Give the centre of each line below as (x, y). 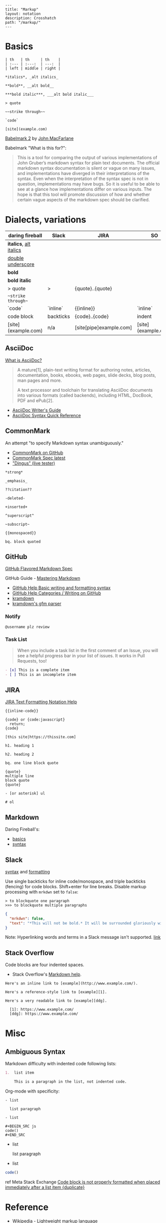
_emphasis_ (16, 481)
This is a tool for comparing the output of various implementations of (87, 157)
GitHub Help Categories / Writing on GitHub (57, 593)
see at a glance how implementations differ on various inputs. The (84, 189)
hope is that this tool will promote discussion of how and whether (83, 194)
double (16, 258)
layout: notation (23, 14)
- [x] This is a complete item (37, 670)
